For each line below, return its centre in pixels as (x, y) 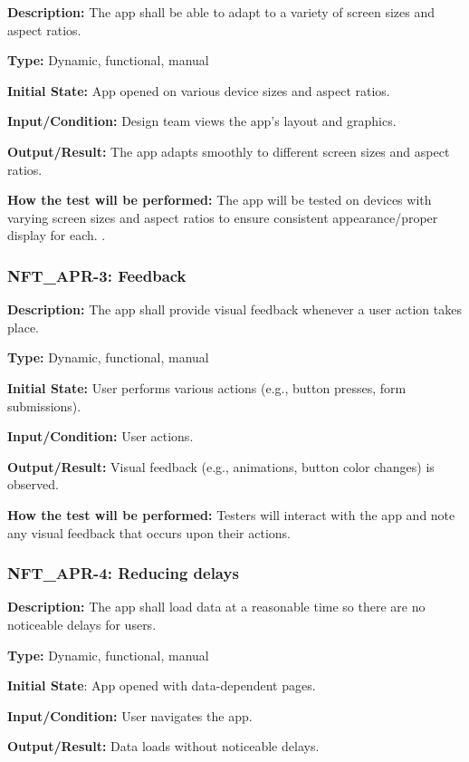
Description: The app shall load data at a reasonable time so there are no (216, 607)
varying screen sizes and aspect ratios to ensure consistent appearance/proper (223, 217)
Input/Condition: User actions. (100, 436)
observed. (33, 484)
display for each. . (57, 235)
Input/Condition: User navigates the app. (130, 715)
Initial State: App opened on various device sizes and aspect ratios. (199, 90)
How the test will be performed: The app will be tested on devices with (220, 200)
